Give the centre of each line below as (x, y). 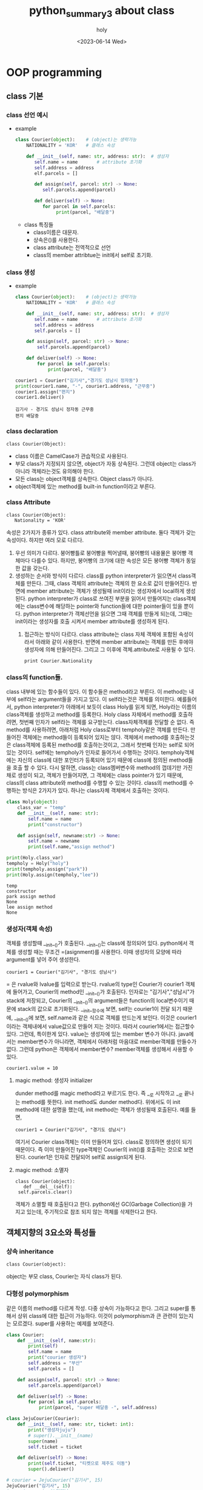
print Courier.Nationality (58, 661)
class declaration (32, 431)
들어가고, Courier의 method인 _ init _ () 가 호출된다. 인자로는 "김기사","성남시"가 (104, 992)
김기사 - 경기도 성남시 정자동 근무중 (54, 410)
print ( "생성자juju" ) (52, 1430)
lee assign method (29, 907)
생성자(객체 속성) (29, 929)
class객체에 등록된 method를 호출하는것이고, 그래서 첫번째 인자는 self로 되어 (103, 745)
